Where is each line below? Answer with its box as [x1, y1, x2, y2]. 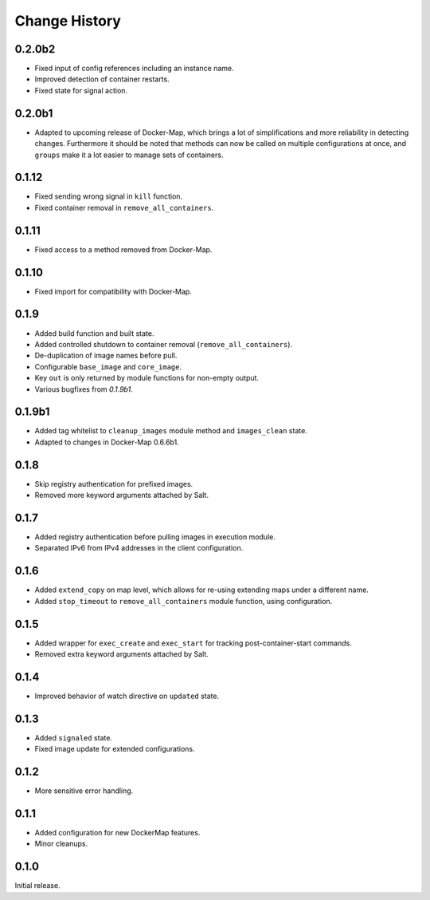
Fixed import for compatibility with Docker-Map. [34, 286, 193, 296]
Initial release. [14, 881, 61, 890]
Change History [14, 12, 121, 30]
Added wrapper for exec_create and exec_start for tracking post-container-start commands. [34, 638, 352, 648]
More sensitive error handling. [34, 786, 134, 795]
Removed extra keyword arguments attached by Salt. [34, 649, 209, 658]
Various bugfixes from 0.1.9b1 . [34, 384, 133, 394]
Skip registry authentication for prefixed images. [34, 479, 193, 488]
